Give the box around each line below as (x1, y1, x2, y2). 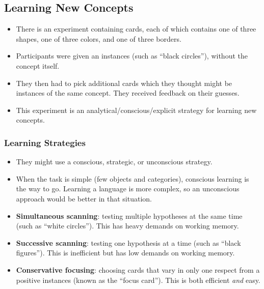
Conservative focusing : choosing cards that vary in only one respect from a (16, 264, 260, 275)
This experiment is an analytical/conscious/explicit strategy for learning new (16, 104, 257, 115)
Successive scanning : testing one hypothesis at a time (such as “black (16, 237, 241, 248)
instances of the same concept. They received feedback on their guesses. (16, 88, 240, 98)
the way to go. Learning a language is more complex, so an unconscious (16, 183, 240, 194)
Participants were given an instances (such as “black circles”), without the (16, 50, 248, 61)
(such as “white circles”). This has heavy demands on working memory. (16, 220, 239, 231)
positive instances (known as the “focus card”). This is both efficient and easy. (16, 274, 260, 285)
